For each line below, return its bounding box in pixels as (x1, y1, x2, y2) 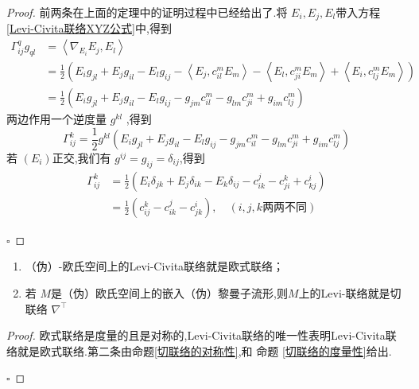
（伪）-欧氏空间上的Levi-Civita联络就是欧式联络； (25, 258, 285, 274)
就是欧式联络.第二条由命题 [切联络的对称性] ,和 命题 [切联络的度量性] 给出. (17, 342, 392, 359)
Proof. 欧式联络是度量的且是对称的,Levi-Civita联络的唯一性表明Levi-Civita (6, 327, 386, 344)
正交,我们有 (52, 150, 111, 165)
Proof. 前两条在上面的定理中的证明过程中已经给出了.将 (6, 4, 288, 20)
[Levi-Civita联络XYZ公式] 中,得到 (6, 20, 172, 37)
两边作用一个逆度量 (6, 110, 107, 126)
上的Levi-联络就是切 (298, 285, 402, 301)
